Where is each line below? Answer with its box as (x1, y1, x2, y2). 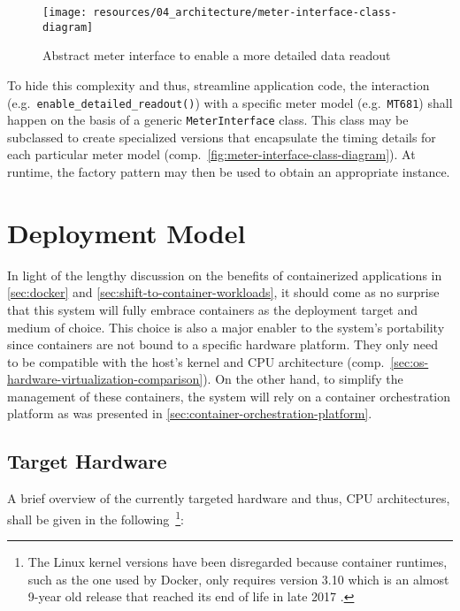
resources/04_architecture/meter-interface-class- (93, 6, 397, 19)
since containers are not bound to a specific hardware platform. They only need (7, 335, 438, 354)
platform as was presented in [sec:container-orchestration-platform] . (7, 404, 372, 423)
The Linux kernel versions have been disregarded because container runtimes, (27, 553, 448, 571)
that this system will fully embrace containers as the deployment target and (7, 300, 418, 318)
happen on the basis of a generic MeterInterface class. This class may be (7, 111, 409, 129)
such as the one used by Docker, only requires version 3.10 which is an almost (27, 569, 449, 588)
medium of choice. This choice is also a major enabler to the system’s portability (7, 317, 445, 336)
